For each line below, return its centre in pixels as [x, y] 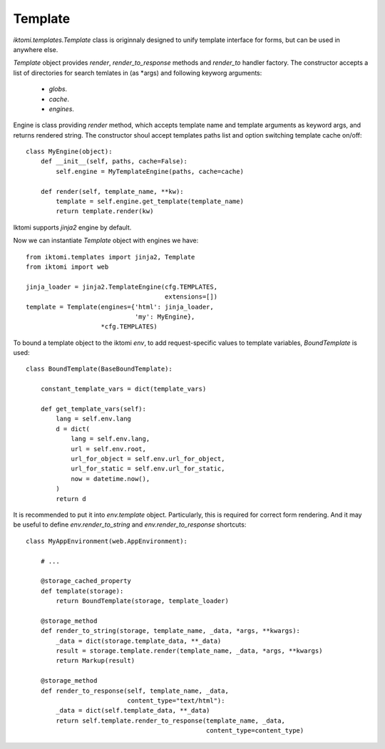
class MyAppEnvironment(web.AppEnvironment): [107, 541]
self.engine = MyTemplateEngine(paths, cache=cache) [150, 171]
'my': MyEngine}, [165, 316]
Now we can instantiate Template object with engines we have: [106, 241]
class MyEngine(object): [69, 152]
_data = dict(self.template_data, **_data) [133, 711]
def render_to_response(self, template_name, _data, [135, 691]
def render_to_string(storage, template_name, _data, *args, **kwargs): [170, 631]
